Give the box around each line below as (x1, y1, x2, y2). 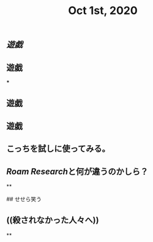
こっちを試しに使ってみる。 (6, 144, 110, 154)
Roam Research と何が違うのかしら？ (6, 166, 149, 177)
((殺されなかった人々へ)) (6, 215, 99, 226)
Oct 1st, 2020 (68, 4, 138, 18)
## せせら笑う (6, 195, 42, 202)
